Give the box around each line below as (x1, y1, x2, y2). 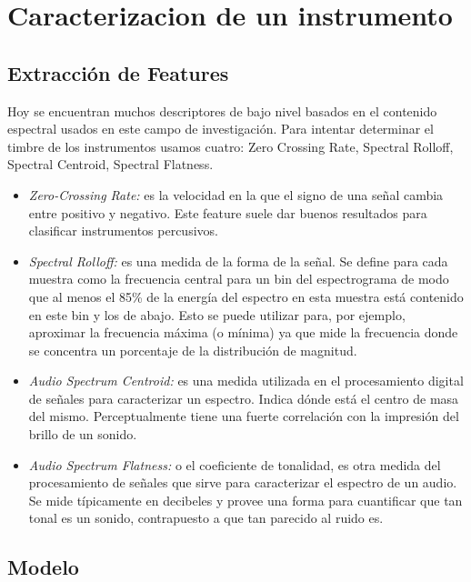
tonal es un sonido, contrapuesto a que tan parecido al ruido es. (28, 508, 384, 527)
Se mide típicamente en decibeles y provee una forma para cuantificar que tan (28, 490, 463, 509)
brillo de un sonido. (28, 425, 137, 444)
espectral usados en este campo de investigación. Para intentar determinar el (7, 119, 434, 138)
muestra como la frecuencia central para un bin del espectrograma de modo (28, 269, 449, 288)
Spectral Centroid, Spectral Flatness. (7, 155, 214, 174)
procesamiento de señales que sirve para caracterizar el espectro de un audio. (28, 473, 457, 492)
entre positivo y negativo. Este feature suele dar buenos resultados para (28, 203, 427, 222)
